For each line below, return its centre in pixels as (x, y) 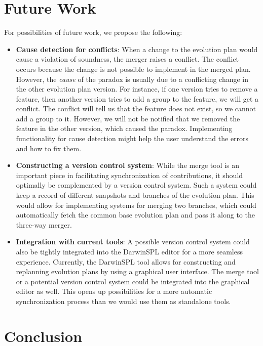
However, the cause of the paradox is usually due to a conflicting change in (132, 79)
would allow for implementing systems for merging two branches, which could (136, 205)
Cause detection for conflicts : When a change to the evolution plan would (137, 49)
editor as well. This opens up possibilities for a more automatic (114, 291)
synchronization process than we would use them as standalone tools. (123, 301)
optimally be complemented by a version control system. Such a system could (136, 185)
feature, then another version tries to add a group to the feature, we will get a (137, 98)
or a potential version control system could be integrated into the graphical (133, 281)
